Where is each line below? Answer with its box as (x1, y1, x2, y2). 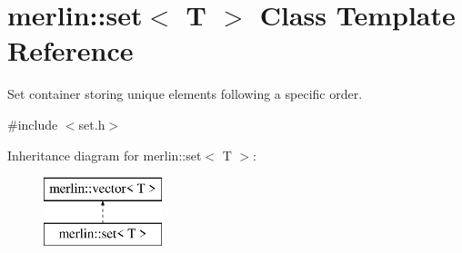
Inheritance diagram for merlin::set (7, 145, 202, 164)
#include (7, 114, 58, 133)
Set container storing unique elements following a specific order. (7, 84, 363, 103)
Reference (7, 32, 134, 69)
